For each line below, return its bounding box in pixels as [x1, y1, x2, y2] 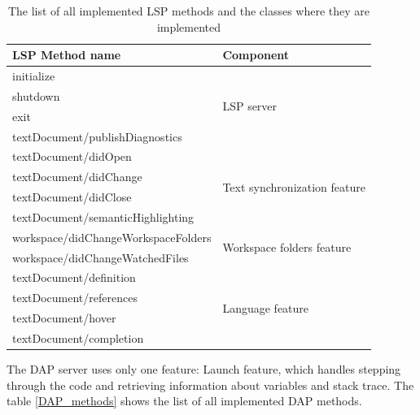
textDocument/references [12, 289, 138, 306]
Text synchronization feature [222, 178, 365, 195]
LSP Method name [12, 46, 121, 63]
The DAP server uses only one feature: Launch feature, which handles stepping [7, 361, 401, 378]
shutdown [12, 87, 60, 104]
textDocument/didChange [12, 168, 142, 185]
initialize [12, 67, 55, 84]
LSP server [222, 97, 278, 115]
